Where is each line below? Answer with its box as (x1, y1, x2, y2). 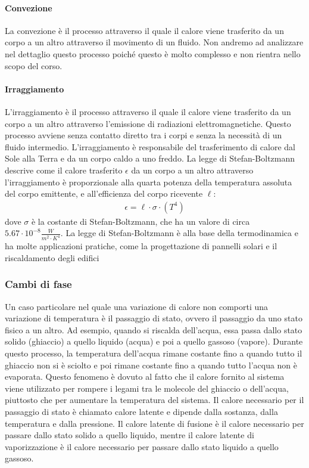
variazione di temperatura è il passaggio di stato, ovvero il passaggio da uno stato (5, 312, 302, 324)
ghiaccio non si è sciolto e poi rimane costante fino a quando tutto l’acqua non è (5, 358, 298, 371)
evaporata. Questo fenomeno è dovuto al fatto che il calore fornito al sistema (5, 370, 285, 383)
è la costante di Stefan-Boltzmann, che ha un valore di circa (31, 215, 250, 227)
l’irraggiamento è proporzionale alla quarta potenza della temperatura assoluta (5, 175, 292, 188)
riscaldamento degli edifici (5, 251, 99, 264)
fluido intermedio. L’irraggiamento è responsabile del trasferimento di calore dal (5, 140, 295, 153)
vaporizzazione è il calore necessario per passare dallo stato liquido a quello (5, 440, 279, 452)
